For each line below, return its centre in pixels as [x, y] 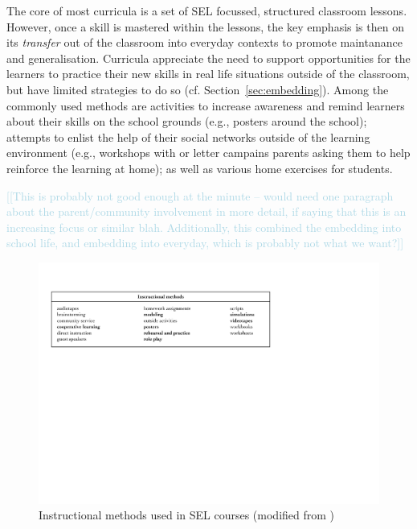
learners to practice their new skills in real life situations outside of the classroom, [208, 74]
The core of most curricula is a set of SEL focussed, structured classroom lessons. [207, 10]
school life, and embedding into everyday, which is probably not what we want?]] [205, 243]
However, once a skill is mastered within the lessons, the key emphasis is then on [205, 26]
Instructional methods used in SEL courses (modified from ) [187, 515]
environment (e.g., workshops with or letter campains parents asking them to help [208, 153]
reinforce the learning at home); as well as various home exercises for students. [200, 168]
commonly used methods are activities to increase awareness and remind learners [206, 105]
